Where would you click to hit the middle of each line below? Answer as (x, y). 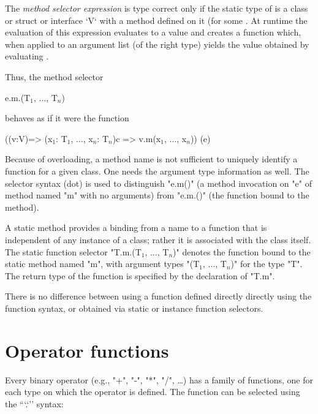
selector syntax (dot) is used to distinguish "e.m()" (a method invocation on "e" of (158, 183)
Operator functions (87, 350)
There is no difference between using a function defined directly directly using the (158, 296)
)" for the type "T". (267, 264)
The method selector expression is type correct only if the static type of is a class (157, 8)
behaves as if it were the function (67, 118)
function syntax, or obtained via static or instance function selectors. (134, 308)
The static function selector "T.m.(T (73, 251)
